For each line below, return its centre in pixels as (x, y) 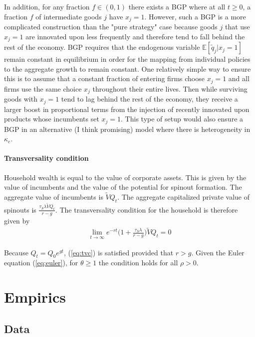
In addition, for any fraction (47, 6)
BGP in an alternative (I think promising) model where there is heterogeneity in (127, 129)
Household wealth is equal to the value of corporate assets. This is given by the (125, 177)
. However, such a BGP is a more (195, 16)
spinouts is (20, 209)
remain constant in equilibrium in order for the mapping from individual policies (127, 59)
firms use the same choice (43, 88)
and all (239, 78)
